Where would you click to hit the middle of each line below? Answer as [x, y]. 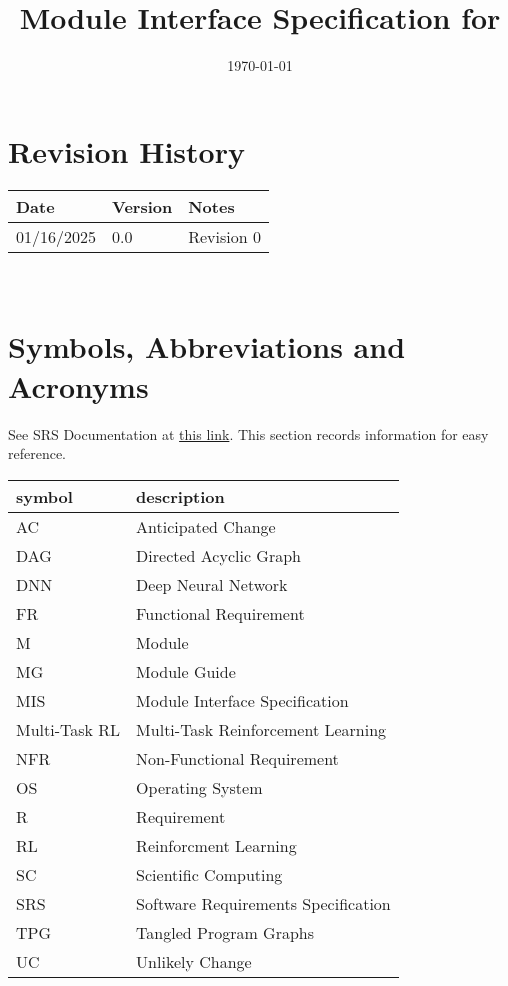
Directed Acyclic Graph [218, 555]
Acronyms [78, 385]
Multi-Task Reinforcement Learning [261, 729]
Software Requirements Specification [263, 903]
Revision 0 [224, 236]
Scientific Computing [209, 874]
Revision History [126, 150]
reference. [37, 453]
